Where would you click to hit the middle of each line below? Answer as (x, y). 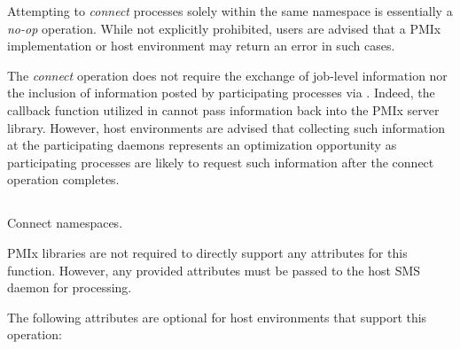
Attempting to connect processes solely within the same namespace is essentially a (230, 11)
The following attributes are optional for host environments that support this (217, 317)
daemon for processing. (70, 287)
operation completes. (63, 179)
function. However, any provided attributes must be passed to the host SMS (214, 270)
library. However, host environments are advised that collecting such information (226, 127)
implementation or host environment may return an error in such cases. (201, 46)
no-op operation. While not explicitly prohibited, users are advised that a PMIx (224, 28)
